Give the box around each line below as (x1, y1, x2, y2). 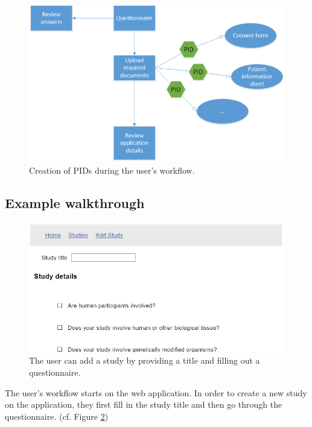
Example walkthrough (5, 194, 145, 212)
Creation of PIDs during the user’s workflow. (29, 164, 195, 177)
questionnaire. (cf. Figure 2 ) (5, 410, 109, 422)
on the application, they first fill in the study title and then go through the (5, 398, 282, 411)
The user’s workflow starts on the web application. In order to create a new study (5, 386, 307, 399)
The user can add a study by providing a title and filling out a (29, 354, 260, 367)
